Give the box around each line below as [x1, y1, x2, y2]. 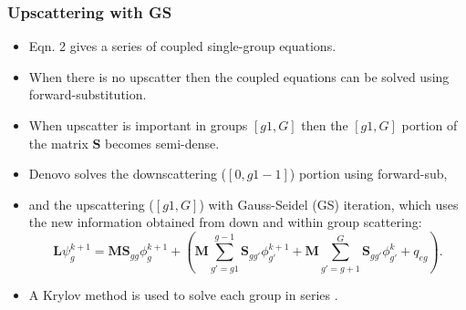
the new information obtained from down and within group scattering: [28, 212, 422, 232]
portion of [401, 116, 458, 134]
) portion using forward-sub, [289, 164, 448, 183]
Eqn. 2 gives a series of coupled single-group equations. [28, 36, 337, 56]
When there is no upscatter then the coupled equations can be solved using [28, 67, 450, 86]
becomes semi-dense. [105, 133, 220, 152]
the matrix [28, 133, 88, 152]
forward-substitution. [28, 85, 147, 104]
